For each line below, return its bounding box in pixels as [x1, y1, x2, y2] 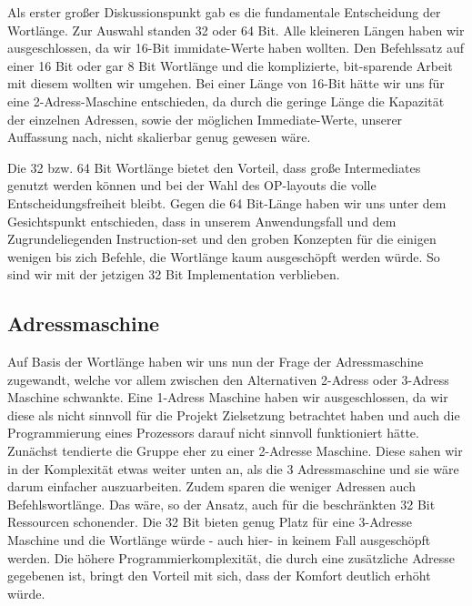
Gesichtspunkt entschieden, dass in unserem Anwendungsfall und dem [7, 211, 397, 230]
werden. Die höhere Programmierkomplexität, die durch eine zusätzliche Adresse [7, 548, 456, 567]
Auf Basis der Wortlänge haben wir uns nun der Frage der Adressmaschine [7, 352, 424, 371]
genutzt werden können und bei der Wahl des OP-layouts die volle [7, 176, 377, 195]
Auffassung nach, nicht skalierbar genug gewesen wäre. [7, 127, 311, 146]
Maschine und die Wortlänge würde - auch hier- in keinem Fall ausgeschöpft [7, 530, 431, 550]
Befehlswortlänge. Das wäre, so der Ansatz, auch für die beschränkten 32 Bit [7, 494, 436, 513]
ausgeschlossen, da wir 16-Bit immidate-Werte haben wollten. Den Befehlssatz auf [7, 38, 464, 57]
